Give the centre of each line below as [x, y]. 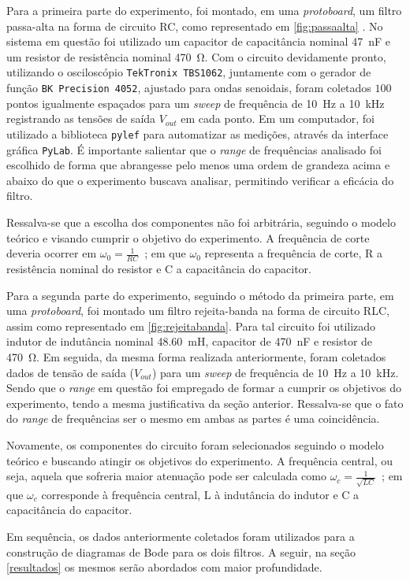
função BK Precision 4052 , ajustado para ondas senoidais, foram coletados [189, 88]
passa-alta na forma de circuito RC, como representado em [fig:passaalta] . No [195, 26]
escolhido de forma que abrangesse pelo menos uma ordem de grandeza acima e [198, 165]
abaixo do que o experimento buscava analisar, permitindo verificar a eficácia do [200, 180]
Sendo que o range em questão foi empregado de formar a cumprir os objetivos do [204, 388]
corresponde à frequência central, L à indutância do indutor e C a [200, 494]
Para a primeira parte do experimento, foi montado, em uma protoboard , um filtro [204, 10]
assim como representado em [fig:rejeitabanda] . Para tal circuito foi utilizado [191, 326]
